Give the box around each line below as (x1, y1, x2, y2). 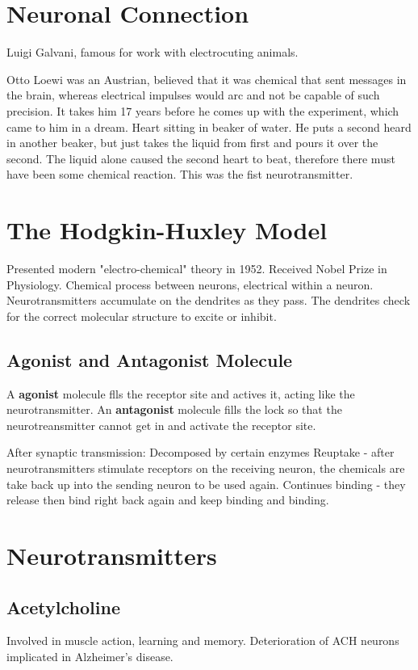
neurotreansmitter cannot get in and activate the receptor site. (6, 416, 316, 433)
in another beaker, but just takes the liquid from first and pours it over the (6, 134, 378, 151)
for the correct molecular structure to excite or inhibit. (6, 307, 277, 324)
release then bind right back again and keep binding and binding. (6, 491, 329, 508)
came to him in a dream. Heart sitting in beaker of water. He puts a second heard (6, 118, 412, 135)
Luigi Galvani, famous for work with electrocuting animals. (6, 44, 299, 61)
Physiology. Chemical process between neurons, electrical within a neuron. (6, 276, 374, 293)
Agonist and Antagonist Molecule (6, 347, 293, 372)
